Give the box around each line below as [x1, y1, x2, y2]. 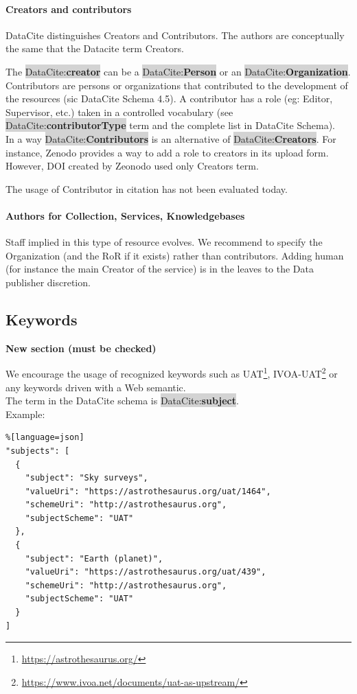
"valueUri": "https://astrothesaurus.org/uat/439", [25, 567, 266, 577]
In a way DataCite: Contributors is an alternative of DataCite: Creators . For [5, 131, 336, 146]
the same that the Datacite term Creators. [5, 41, 184, 56]
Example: [5, 406, 45, 421]
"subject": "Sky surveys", [25, 473, 148, 483]
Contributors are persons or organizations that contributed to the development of [5, 78, 348, 92]
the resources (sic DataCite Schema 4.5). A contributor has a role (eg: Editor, [5, 91, 333, 106]
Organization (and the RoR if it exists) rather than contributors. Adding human [5, 248, 344, 262]
